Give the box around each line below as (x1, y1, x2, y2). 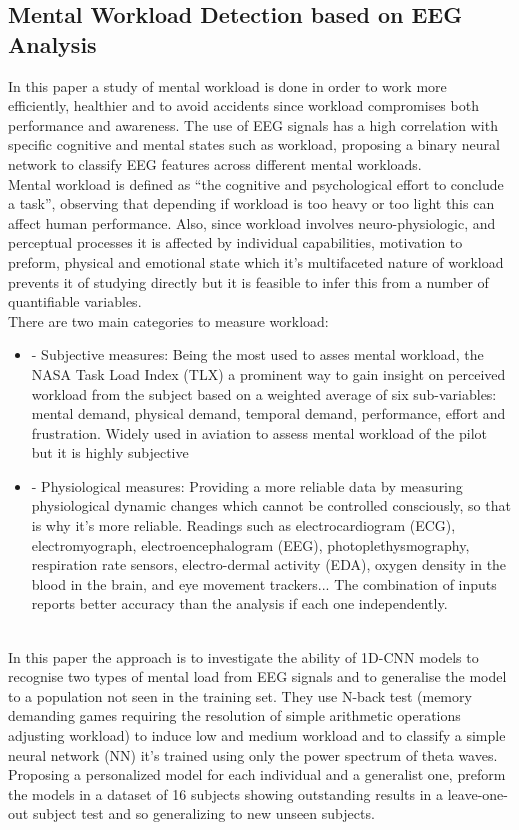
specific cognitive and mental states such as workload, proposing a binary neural (8, 134, 500, 155)
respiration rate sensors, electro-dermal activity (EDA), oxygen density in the (31, 554, 507, 575)
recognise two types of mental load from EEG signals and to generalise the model (8, 666, 507, 687)
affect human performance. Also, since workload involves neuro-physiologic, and (8, 212, 496, 233)
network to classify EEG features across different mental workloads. (8, 153, 422, 174)
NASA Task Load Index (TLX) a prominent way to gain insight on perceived (31, 363, 506, 384)
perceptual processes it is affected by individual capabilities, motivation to (8, 232, 463, 253)
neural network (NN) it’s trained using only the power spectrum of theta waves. (8, 744, 498, 765)
